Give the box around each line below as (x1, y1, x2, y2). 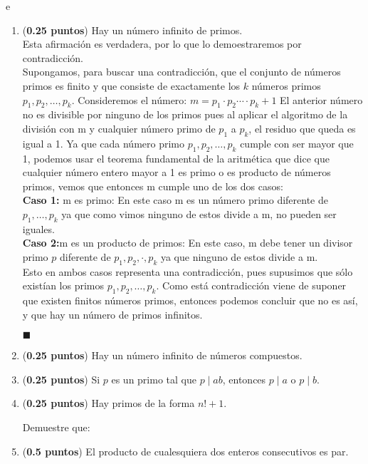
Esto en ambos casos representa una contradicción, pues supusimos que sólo (22, 264, 353, 279)
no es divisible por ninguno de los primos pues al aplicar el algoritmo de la (22, 107, 348, 122)
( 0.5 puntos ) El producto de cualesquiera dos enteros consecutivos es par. (22, 443, 349, 458)
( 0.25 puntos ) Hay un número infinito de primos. (22, 22, 243, 37)
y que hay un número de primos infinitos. (22, 306, 203, 321)
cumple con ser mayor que (240, 135, 354, 150)
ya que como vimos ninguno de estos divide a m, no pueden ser (61, 206, 337, 221)
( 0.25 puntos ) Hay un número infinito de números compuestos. (22, 348, 303, 363)
